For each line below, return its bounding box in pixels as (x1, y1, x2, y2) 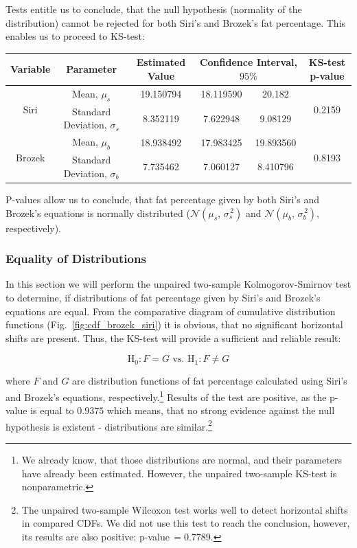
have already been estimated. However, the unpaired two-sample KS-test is (21, 466, 337, 480)
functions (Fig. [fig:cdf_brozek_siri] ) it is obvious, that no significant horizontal (5, 317, 343, 332)
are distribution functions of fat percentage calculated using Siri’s (72, 374, 347, 388)
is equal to (30, 403, 74, 418)
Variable (10, 62, 51, 76)
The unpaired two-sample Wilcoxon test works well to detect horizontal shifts (21, 502, 348, 516)
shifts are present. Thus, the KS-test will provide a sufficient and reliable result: (5, 330, 341, 345)
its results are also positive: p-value (21, 529, 170, 543)
